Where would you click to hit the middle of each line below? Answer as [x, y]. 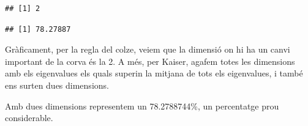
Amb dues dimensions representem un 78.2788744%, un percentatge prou [142, 106]
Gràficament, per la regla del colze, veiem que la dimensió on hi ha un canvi [148, 49]
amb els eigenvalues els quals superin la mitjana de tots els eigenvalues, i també [154, 73]
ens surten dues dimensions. [57, 85]
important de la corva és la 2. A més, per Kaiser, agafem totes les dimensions [150, 61]
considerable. [29, 118]
